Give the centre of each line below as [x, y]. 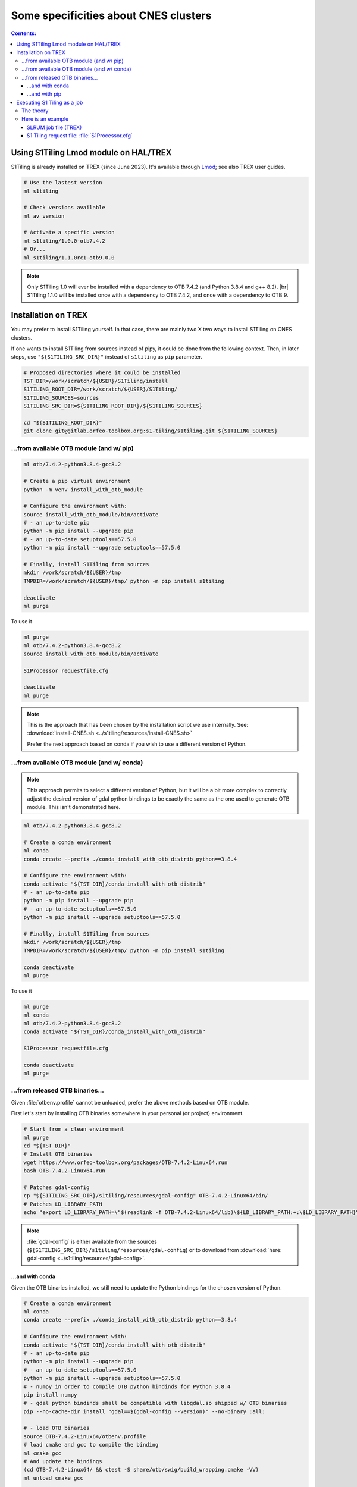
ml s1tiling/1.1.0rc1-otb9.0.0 [69, 258]
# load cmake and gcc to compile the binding [91, 1445]
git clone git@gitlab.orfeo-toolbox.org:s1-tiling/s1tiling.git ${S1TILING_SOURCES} [151, 431]
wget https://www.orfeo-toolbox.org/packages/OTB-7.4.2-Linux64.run [126, 1162]
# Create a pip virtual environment [77, 481]
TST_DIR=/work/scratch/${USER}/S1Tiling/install [96, 381]
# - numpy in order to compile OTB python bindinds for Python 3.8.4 [127, 1386]
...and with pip [44, 94]
